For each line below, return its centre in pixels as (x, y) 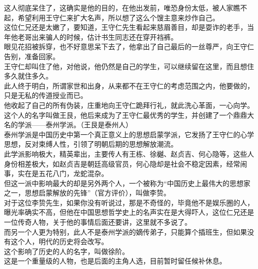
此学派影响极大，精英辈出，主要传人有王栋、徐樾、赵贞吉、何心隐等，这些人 (129, 153)
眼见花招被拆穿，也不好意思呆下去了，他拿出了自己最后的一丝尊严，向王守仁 (129, 46)
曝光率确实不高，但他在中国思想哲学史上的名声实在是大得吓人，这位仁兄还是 (129, 212)
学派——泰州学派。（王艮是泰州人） (75, 125)
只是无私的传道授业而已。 (46, 95)
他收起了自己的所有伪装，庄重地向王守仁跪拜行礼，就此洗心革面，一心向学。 (129, 105)
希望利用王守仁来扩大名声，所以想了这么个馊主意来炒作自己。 (118, 17)
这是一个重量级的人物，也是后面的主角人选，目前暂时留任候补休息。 (115, 261)
